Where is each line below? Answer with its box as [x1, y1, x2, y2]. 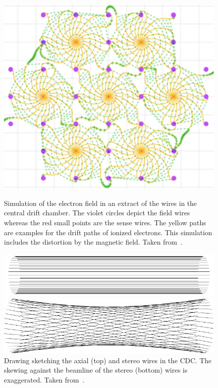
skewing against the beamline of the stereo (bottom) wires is [4, 365, 188, 375]
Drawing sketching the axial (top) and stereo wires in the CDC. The [4, 355, 212, 365]
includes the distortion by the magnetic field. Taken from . [4, 237, 183, 247]
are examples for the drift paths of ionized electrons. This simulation [4, 227, 213, 237]
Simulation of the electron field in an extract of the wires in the [4, 197, 197, 208]
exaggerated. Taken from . [4, 374, 85, 385]
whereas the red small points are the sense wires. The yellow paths [4, 217, 206, 227]
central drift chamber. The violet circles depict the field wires [4, 207, 190, 218]
